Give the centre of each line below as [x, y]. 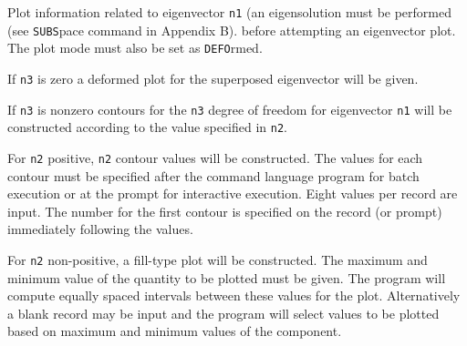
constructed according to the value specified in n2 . [148, 127]
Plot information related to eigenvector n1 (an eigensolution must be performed [229, 12]
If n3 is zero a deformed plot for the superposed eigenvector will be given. [213, 78]
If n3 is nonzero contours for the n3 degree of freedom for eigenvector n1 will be [230, 109]
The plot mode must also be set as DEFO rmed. [135, 48]
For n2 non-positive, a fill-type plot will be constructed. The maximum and [218, 259]
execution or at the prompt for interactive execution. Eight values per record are [233, 193]
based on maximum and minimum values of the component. [175, 331]
